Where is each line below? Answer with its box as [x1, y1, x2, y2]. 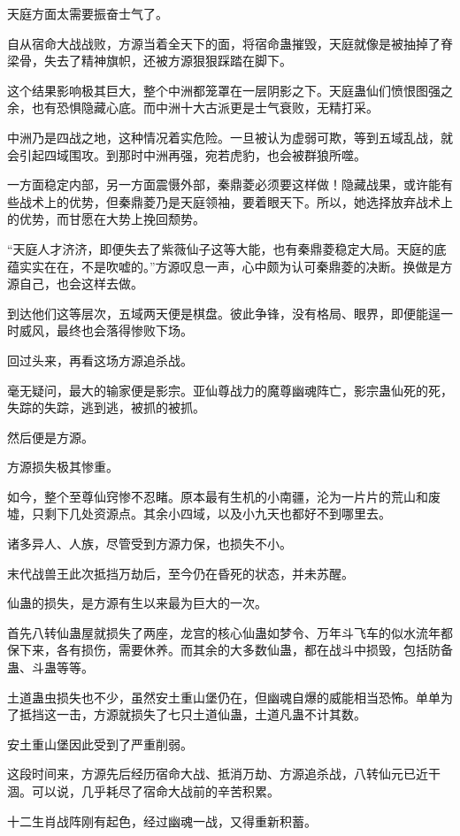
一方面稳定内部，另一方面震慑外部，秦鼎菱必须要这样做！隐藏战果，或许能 [7, 175, 441, 194]
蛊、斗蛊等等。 [7, 658, 94, 677]
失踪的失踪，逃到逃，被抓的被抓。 [7, 398, 205, 417]
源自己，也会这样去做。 [7, 274, 143, 293]
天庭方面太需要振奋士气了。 [7, 4, 168, 22]
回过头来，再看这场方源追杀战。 [7, 350, 193, 369]
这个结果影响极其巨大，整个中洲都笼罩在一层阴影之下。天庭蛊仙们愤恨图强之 [7, 81, 453, 99]
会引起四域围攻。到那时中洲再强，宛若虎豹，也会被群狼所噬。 [7, 145, 366, 164]
